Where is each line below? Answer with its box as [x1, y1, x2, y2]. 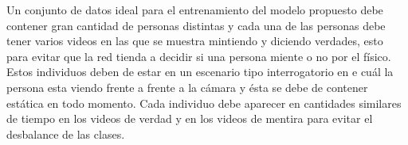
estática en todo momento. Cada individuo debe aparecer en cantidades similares [6, 94, 402, 111]
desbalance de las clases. [6, 125, 125, 142]
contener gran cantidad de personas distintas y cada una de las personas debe [6, 17, 386, 33]
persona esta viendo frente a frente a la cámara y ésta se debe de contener [6, 78, 368, 95]
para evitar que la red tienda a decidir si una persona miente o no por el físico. [6, 48, 391, 64]
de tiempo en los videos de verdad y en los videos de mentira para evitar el [6, 110, 373, 127]
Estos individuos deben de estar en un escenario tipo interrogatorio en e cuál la [6, 63, 394, 80]
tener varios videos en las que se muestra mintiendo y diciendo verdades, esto [6, 32, 383, 49]
